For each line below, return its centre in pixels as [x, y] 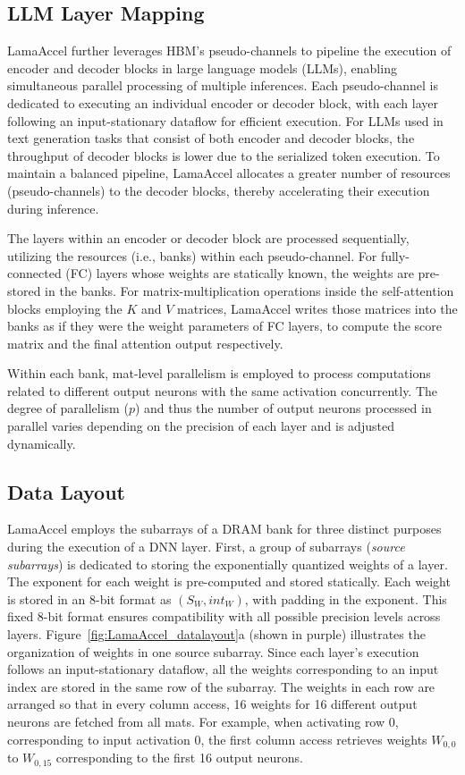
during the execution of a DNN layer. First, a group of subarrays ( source [206, 547]
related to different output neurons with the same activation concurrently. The [223, 390]
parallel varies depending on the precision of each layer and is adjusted [201, 426]
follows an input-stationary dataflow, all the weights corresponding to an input [223, 669]
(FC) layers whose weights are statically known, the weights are [240, 273]
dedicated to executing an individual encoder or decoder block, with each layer [223, 102]
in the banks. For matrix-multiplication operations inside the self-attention [249, 290]
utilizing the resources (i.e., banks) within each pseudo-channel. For [192, 255]
